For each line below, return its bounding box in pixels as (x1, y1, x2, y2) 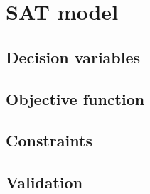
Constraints (6, 129, 92, 151)
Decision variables (6, 45, 141, 68)
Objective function (6, 87, 145, 109)
